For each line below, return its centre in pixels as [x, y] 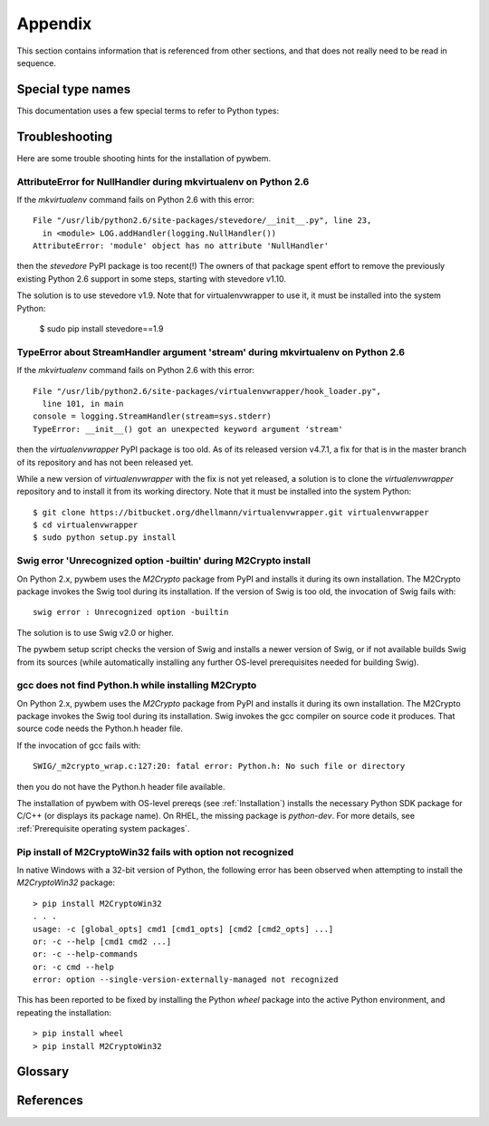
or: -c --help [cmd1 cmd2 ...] [102, 941]
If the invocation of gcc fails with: [79, 745]
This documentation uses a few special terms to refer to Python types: [148, 111]
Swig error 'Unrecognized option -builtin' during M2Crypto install [164, 561]
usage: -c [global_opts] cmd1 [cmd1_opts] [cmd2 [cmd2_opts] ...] [183, 929]
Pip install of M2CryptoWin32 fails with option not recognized [155, 852]
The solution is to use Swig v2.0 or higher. [95, 632]
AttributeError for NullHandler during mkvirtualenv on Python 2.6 [163, 181]
